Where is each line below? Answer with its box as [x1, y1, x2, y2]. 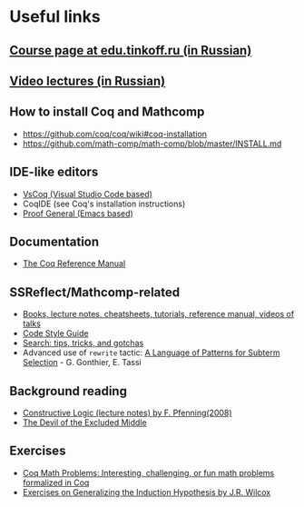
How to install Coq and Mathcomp [9, 104, 205, 120]
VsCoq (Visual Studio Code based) [22, 188, 152, 199]
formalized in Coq [22, 477, 90, 488]
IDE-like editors [9, 164, 99, 180]
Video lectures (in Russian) [9, 73, 166, 88]
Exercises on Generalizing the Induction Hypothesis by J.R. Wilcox [22, 486, 271, 497]
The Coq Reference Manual [22, 258, 126, 269]
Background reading [9, 383, 127, 399]
